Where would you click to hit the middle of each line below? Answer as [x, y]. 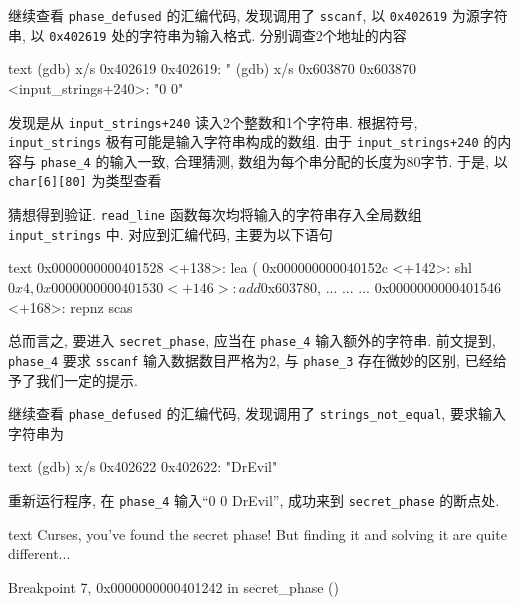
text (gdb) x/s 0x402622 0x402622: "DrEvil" [143, 466]
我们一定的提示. [86, 379]
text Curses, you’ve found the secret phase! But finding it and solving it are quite [257, 533]
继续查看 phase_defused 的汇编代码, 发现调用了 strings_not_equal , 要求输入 [257, 413]
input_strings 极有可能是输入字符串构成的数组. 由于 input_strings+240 [243, 141]
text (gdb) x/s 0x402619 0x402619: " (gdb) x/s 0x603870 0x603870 [212, 68]
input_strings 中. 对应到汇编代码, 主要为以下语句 [170, 233]
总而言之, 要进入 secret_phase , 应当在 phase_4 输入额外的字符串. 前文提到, [252, 340]
